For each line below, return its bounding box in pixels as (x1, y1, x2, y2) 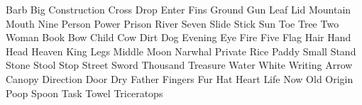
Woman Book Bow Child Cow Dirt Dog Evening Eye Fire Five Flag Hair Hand (6, 30, 351, 45)
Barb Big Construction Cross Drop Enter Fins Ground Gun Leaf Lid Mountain (6, 2, 351, 16)
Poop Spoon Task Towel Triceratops (6, 85, 163, 100)
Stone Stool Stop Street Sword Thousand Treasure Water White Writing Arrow (6, 57, 353, 72)
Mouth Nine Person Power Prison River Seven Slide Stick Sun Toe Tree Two (6, 16, 339, 31)
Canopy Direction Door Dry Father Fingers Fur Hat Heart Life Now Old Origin (6, 71, 353, 86)
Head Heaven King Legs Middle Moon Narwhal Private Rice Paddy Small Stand (6, 43, 356, 58)
